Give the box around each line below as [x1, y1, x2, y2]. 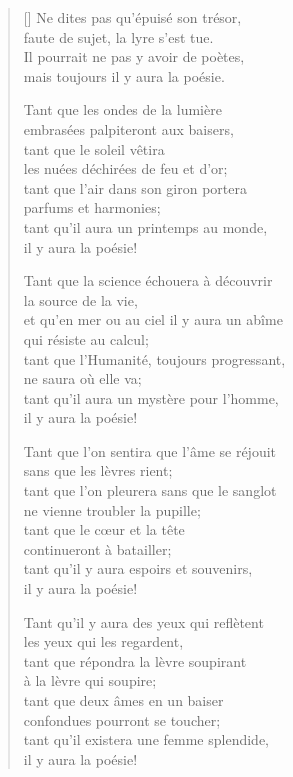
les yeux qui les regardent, [23, 631, 184, 652]
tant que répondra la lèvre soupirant [23, 650, 247, 671]
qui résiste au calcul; [23, 328, 149, 349]
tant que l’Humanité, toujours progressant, [23, 348, 286, 369]
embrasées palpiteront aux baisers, [23, 118, 234, 139]
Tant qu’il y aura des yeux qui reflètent [23, 611, 264, 632]
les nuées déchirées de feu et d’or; [23, 158, 228, 179]
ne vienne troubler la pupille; [23, 499, 201, 520]
